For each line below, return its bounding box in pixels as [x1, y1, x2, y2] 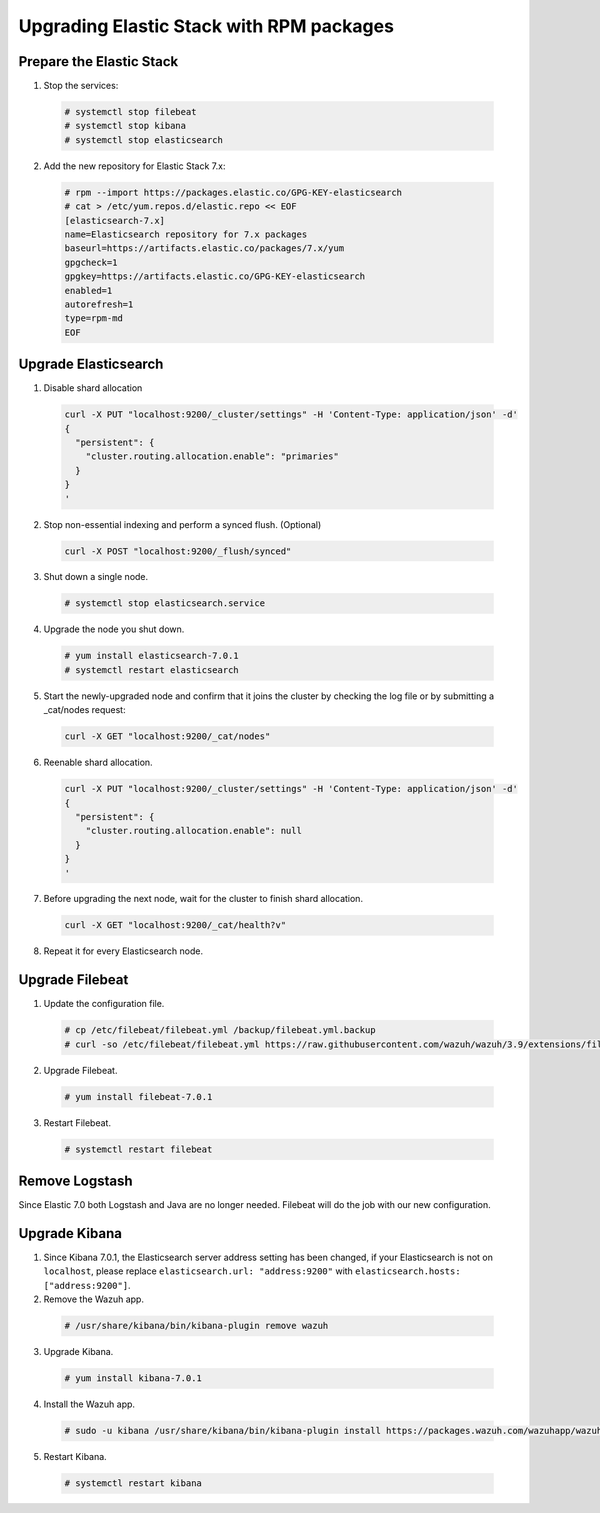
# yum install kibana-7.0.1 [64, 1373, 202, 1384]
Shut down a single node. [43, 571, 149, 583]
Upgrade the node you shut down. [43, 623, 185, 635]
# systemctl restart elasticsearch [64, 664, 239, 675]
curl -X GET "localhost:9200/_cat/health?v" [64, 920, 287, 931]
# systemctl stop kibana [64, 120, 187, 132]
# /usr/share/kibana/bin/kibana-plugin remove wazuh [64, 1320, 329, 1332]
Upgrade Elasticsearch [18, 356, 164, 373]
